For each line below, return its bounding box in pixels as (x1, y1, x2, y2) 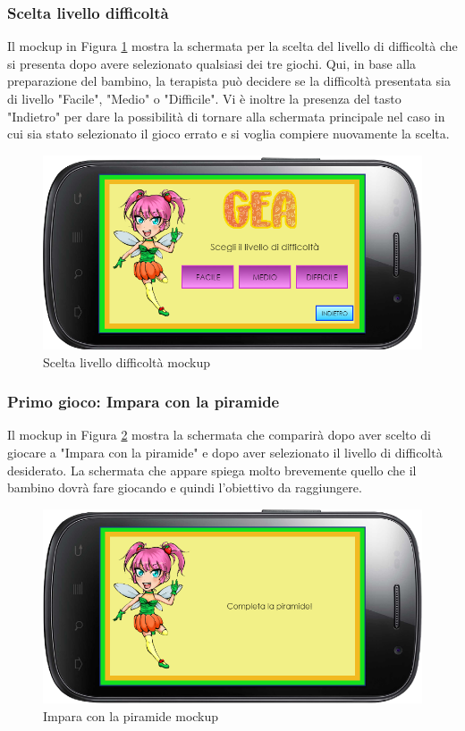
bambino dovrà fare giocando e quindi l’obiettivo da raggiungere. (7, 478, 362, 497)
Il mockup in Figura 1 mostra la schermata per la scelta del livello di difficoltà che (7, 37, 458, 55)
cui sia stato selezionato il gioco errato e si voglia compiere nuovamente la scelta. (7, 124, 450, 143)
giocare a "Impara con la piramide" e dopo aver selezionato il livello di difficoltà (7, 443, 443, 462)
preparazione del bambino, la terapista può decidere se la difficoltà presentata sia (7, 71, 451, 90)
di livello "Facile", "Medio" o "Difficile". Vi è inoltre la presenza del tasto (7, 89, 402, 107)
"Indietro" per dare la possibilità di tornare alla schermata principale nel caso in (7, 106, 445, 125)
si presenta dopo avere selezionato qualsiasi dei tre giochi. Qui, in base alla (7, 54, 417, 72)
